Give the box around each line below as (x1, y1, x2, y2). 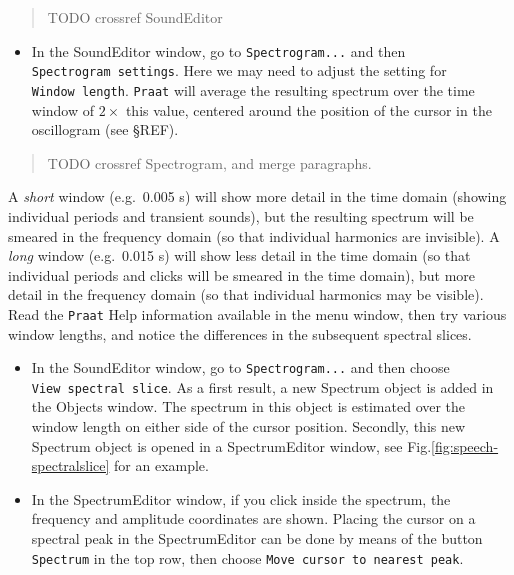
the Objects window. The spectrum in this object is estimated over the (31, 396, 466, 417)
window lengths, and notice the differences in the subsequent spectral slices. (8, 323, 472, 344)
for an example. (114, 455, 209, 476)
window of (31, 99, 95, 120)
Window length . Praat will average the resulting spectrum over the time (31, 79, 475, 100)
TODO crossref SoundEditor (47, 7, 223, 27)
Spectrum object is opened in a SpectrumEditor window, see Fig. (31, 435, 432, 456)
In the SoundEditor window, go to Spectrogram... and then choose (31, 357, 450, 378)
